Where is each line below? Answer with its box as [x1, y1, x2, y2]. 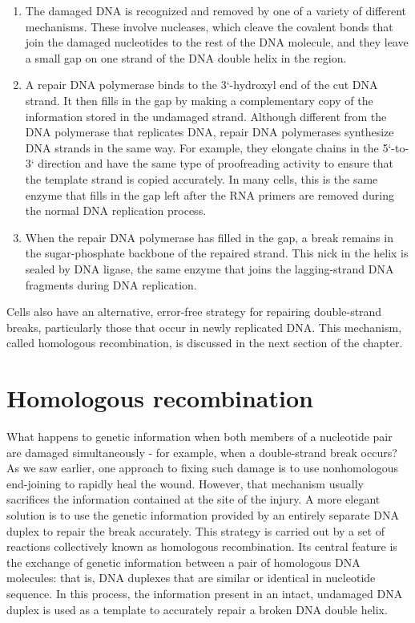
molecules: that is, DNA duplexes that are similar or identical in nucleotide [6, 569, 376, 586]
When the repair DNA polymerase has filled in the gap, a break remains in [25, 229, 393, 245]
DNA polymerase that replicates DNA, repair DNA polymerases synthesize [25, 123, 394, 140]
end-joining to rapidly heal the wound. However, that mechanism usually [6, 475, 364, 492]
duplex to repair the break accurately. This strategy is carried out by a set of [6, 522, 385, 539]
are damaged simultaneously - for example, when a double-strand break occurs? [6, 443, 397, 460]
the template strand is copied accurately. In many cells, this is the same [25, 170, 378, 187]
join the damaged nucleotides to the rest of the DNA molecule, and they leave [25, 34, 409, 51]
